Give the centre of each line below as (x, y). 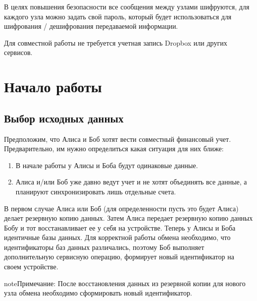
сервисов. (18, 52)
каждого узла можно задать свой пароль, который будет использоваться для (118, 16)
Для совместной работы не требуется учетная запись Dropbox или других (116, 42)
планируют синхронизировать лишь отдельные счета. (96, 191)
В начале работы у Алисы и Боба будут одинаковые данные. (107, 165)
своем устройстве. (31, 267)
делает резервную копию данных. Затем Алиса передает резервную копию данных (128, 218)
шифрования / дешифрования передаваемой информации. (91, 26)
